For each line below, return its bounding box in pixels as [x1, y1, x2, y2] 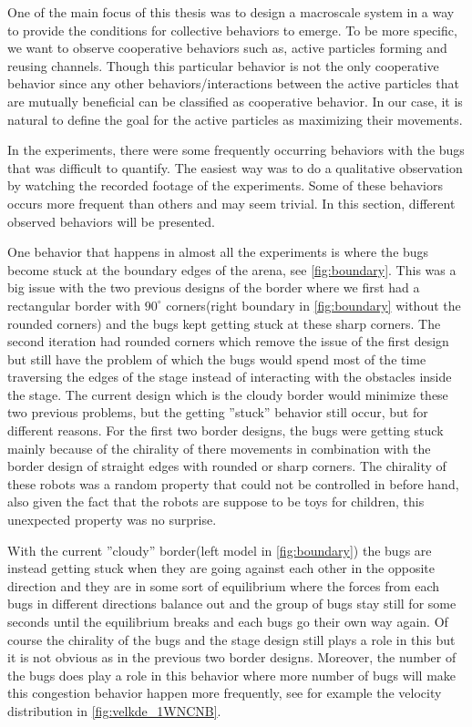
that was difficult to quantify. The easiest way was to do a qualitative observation [7, 158, 463, 177]
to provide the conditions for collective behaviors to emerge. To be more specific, [7, 20, 457, 39]
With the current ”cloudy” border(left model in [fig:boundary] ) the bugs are [7, 540, 432, 559]
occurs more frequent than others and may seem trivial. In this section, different [7, 193, 456, 212]
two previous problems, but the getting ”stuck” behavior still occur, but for [7, 403, 428, 422]
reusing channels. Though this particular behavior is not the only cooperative [7, 56, 439, 75]
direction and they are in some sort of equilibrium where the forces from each [7, 576, 440, 595]
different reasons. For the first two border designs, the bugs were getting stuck [7, 421, 444, 440]
